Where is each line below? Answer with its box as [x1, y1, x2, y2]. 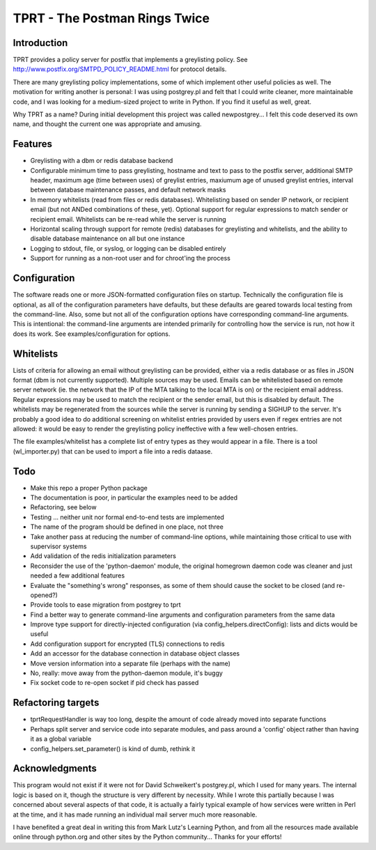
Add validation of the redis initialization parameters [30, 552, 177, 560]
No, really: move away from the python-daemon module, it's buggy [30, 669, 223, 677]
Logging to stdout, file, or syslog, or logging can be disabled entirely [30, 244, 226, 252]
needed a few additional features [30, 571, 125, 580]
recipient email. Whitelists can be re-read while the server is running [30, 215, 226, 223]
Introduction [13, 37, 68, 49]
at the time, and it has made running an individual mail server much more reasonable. [13, 810, 258, 819]
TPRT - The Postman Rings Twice [13, 10, 210, 26]
